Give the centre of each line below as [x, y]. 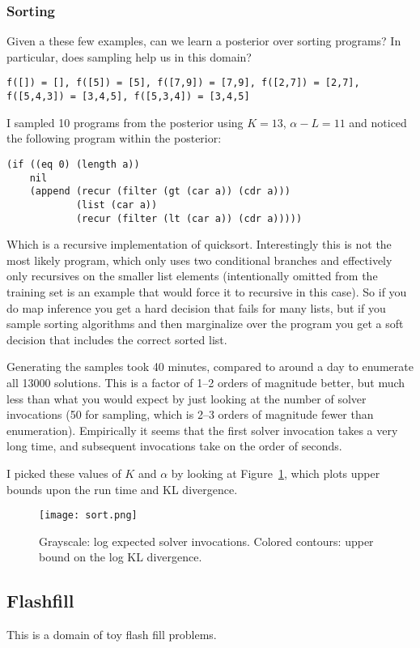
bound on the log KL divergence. [121, 557]
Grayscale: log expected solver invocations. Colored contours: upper [206, 541]
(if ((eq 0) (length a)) [73, 164]
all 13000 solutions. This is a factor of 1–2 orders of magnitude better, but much [206, 382]
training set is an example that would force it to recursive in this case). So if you [207, 291]
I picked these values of [64, 473]
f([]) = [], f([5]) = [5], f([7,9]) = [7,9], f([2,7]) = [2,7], [183, 83]
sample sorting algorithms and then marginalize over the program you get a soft [205, 324]
